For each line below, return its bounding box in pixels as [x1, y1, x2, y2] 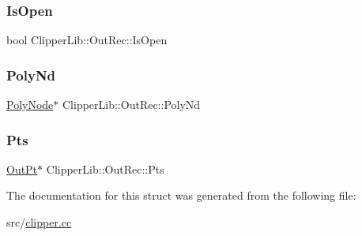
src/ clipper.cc [6, 214, 72, 230]
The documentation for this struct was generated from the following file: [6, 187, 356, 204]
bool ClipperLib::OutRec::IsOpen [6, 32, 168, 48]
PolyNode [6, 96, 54, 113]
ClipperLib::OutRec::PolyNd [62, 96, 201, 113]
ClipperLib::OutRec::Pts [46, 160, 164, 177]
